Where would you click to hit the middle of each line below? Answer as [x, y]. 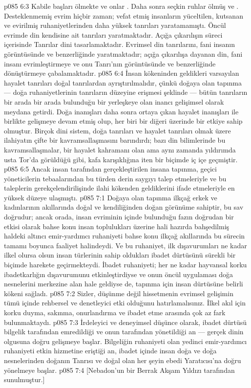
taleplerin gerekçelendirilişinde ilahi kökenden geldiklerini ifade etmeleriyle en [119, 188]
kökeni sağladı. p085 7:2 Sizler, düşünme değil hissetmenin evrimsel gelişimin [119, 293]
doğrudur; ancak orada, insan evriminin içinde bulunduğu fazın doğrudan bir [119, 217]
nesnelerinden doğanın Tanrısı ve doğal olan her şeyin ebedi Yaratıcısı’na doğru [123, 360]
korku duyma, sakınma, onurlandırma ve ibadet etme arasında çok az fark [115, 312]
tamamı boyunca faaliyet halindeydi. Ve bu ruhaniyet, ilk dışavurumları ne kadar [125, 245]
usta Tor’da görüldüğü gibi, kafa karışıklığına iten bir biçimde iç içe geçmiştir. [121, 159]
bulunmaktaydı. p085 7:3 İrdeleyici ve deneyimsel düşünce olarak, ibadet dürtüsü [125, 322]
